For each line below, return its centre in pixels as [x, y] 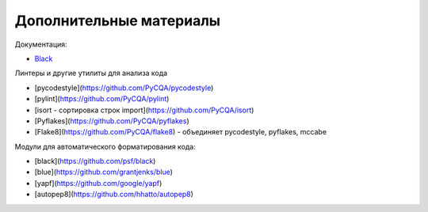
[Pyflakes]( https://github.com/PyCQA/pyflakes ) [112, 121]
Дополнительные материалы [118, 21]
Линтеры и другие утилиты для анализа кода [91, 73]
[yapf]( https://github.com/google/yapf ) [98, 183]
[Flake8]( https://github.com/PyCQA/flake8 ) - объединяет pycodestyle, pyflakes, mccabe [181, 132]
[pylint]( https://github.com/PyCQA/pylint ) [102, 99]
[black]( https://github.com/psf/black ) [95, 161]
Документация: [41, 44]
